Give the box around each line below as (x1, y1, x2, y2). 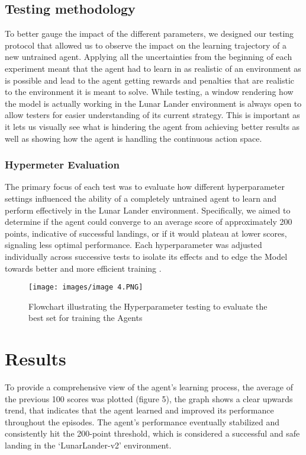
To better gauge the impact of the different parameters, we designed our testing (5, 27, 294, 40)
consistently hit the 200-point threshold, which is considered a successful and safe (5, 427, 300, 440)
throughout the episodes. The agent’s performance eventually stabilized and (5, 415, 280, 428)
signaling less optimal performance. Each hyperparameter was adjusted (5, 238, 262, 251)
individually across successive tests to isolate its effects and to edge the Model (5, 250, 288, 262)
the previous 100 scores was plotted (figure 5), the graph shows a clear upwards (5, 392, 293, 405)
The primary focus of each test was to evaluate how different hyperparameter (5, 180, 285, 193)
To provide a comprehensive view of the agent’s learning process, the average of (5, 381, 293, 393)
